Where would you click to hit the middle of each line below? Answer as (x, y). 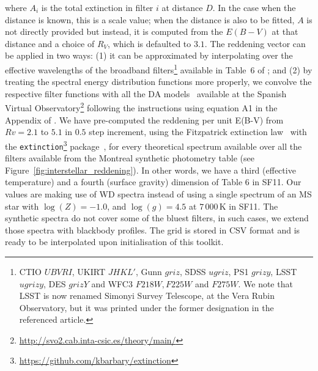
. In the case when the (254, 7)
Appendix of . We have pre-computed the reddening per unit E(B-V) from (144, 119)
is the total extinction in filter (97, 7)
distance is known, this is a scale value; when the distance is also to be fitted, (150, 19)
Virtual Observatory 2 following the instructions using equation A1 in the (141, 107)
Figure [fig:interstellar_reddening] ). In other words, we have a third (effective (150, 170)
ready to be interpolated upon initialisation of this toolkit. (114, 242)
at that (285, 31)
